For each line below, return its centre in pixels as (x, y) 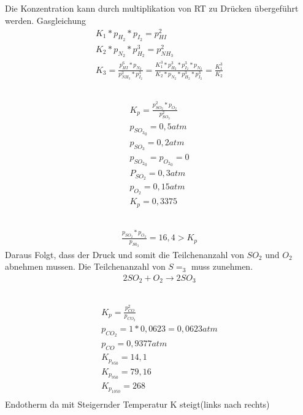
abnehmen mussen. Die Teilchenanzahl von (85, 266)
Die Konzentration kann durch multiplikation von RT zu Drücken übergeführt (152, 8)
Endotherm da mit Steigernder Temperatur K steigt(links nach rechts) (137, 404)
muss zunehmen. (222, 266)
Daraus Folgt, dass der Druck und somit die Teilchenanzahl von (125, 254)
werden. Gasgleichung (46, 20)
